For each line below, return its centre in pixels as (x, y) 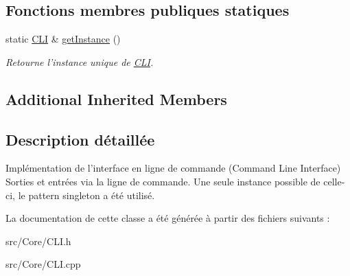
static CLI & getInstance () (63, 39)
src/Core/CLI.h (38, 241)
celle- (334, 181)
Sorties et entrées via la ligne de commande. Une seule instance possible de (163, 181)
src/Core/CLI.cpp (43, 264)
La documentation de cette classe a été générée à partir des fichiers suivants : (168, 218)
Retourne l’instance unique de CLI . (80, 61)
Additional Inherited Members (116, 99)
